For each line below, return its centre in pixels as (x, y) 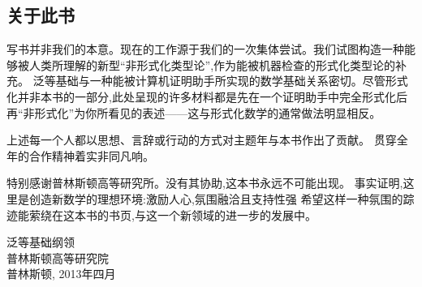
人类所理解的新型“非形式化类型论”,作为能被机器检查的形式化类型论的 (212, 64)
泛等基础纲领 (41, 242)
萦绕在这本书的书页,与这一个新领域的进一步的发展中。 (172, 214)
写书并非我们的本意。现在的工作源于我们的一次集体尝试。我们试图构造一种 (205, 49)
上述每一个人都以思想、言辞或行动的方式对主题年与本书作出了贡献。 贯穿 (202, 140)
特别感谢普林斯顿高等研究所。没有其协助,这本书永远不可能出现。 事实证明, (205, 183)
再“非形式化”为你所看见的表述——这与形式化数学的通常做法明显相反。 (194, 112)
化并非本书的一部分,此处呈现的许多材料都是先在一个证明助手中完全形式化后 (207, 96)
